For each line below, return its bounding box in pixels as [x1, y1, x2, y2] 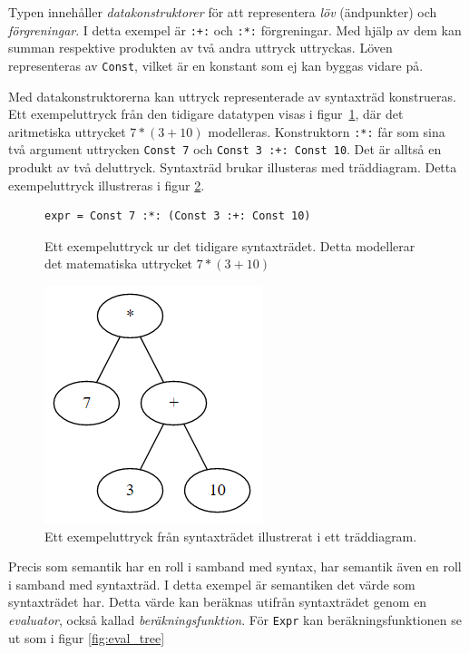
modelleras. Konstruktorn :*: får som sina [208, 122, 445, 141]
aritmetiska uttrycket [8, 122, 126, 141]
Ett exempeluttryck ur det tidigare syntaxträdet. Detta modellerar [44, 236, 415, 255]
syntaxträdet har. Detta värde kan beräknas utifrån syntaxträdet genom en [8, 592, 427, 611]
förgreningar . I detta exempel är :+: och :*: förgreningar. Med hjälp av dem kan [8, 20, 462, 39]
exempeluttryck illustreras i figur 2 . [8, 175, 205, 194]
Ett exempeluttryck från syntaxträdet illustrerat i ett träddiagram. [44, 526, 417, 545]
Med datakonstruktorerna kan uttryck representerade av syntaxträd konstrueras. [8, 86, 456, 105]
